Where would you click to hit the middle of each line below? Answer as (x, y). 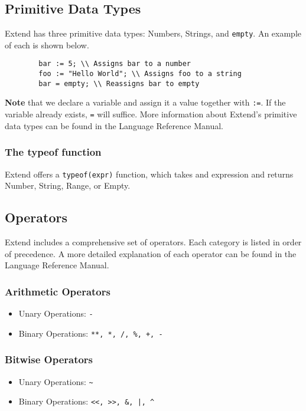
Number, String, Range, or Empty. (68, 185)
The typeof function (53, 152)
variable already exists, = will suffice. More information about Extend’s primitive (151, 114)
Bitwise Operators (49, 359)
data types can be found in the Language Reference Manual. (114, 125)
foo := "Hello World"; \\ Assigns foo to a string (140, 74)
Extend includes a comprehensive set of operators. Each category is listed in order (153, 242)
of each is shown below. (47, 45)
